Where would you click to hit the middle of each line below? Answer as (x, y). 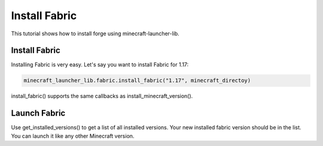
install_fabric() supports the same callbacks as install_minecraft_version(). (102, 96)
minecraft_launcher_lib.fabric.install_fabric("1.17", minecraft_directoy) (137, 80)
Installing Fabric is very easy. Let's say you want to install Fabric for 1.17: (100, 65)
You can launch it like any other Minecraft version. (73, 136)
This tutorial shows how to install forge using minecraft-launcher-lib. (95, 34)
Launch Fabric (38, 113)
